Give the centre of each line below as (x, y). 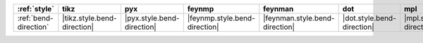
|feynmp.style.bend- (221, 18)
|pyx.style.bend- (152, 18)
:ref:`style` (36, 9)
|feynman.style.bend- (299, 18)
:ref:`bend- (35, 18)
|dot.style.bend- (369, 18)
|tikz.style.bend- (90, 18)
